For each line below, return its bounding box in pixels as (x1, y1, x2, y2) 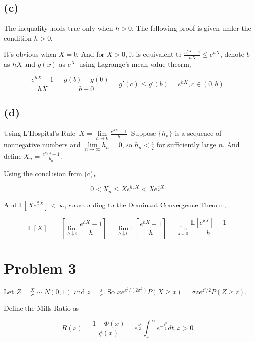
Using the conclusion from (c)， (4, 168, 100, 178)
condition (4, 32, 32, 43)
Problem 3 (4, 258, 76, 278)
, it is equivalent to (125, 49, 182, 59)
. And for (77, 49, 105, 59)
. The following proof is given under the (131, 23, 251, 33)
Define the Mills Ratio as (4, 303, 79, 313)
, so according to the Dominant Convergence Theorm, (64, 199, 226, 209)
